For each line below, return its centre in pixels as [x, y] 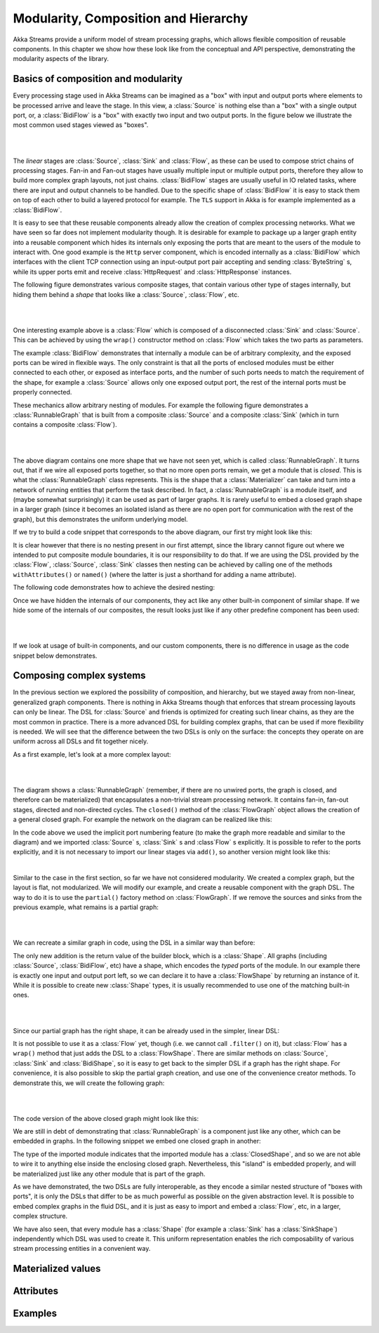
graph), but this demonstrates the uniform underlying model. [101, 519]
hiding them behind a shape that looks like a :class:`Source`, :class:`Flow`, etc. [126, 294]
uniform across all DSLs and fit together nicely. [81, 741]
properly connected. [42, 392]
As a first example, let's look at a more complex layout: [92, 754]
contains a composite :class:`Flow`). [65, 425]
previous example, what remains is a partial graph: [86, 907]
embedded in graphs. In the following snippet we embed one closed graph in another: [137, 1141]
